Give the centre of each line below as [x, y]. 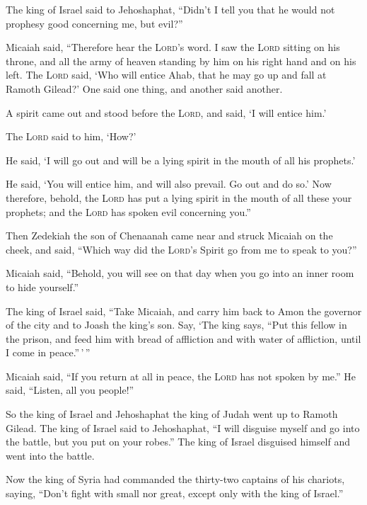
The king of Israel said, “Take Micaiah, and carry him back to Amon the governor [184, 311]
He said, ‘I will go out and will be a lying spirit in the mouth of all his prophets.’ [181, 160]
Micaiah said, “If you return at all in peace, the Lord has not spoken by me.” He [181, 376]
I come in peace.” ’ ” [48, 352]
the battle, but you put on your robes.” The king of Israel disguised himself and [178, 442]
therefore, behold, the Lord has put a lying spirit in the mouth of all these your [179, 197]
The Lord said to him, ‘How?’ [71, 136]
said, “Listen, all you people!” [70, 390]
